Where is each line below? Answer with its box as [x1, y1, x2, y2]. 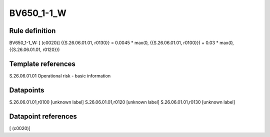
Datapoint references [9, 112, 77, 121]
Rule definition [9, 26, 56, 35]
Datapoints [9, 86, 44, 94]
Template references [9, 60, 76, 68]
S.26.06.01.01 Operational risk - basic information [9, 73, 111, 79]
